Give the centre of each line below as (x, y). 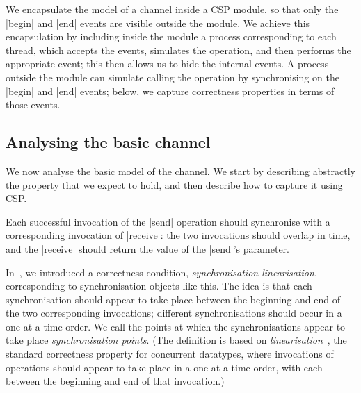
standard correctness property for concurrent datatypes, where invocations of (170, 354)
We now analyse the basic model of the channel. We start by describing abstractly (180, 170)
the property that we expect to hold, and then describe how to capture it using (174, 184)
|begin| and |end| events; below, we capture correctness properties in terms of (170, 91)
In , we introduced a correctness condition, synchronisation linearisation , (161, 272)
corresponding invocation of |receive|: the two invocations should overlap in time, (178, 235)
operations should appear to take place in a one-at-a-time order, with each (164, 367)
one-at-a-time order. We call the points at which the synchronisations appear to (176, 326)
